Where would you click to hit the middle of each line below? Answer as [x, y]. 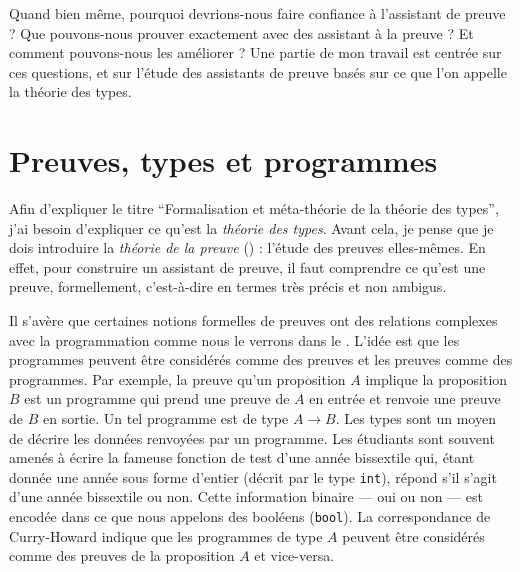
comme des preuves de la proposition [122, 555]
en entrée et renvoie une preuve [405, 398]
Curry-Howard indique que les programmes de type [166, 535]
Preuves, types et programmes [223, 160]
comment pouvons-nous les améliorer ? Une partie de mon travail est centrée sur [255, 52]
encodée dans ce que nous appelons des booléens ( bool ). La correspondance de [250, 516]
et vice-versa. [294, 555]
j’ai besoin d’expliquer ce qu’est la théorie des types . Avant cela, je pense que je [251, 227]
